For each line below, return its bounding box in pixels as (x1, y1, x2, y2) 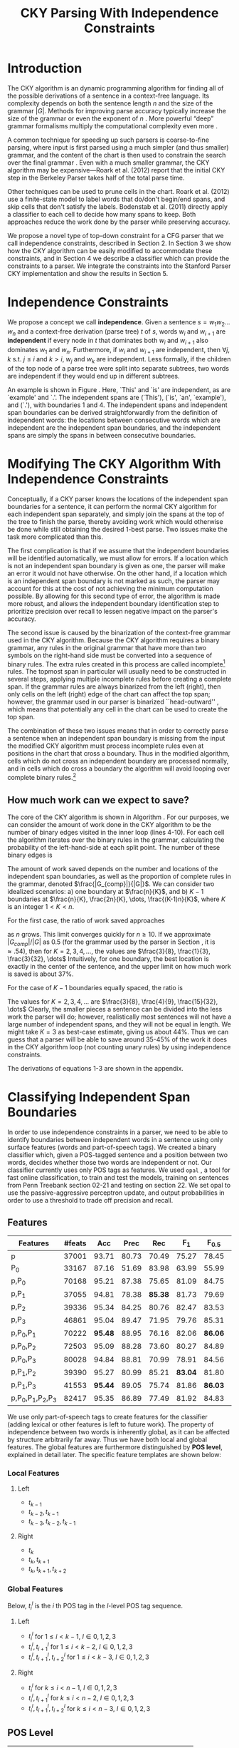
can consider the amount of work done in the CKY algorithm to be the (7, 820, 211, 828)
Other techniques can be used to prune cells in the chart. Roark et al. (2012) (7, 187, 230, 195)
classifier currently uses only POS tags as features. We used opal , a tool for (7, 1166, 230, 1174)
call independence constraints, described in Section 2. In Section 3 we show (7, 239, 232, 247)
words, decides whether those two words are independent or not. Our (7, 1158, 212, 1166)
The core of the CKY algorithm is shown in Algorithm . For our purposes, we (7, 813, 230, 821)
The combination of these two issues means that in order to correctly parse (7, 726, 229, 735)
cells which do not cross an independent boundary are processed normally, (7, 757, 229, 766)
